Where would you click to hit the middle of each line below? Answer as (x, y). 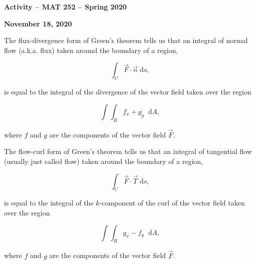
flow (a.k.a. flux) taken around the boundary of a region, (91, 50)
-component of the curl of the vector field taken (172, 203)
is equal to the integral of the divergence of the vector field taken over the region (128, 92)
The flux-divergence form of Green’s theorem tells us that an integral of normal (126, 40)
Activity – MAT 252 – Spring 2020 (65, 6)
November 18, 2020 (38, 23)
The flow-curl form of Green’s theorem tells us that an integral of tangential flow (128, 151)
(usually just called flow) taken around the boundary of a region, (103, 161)
